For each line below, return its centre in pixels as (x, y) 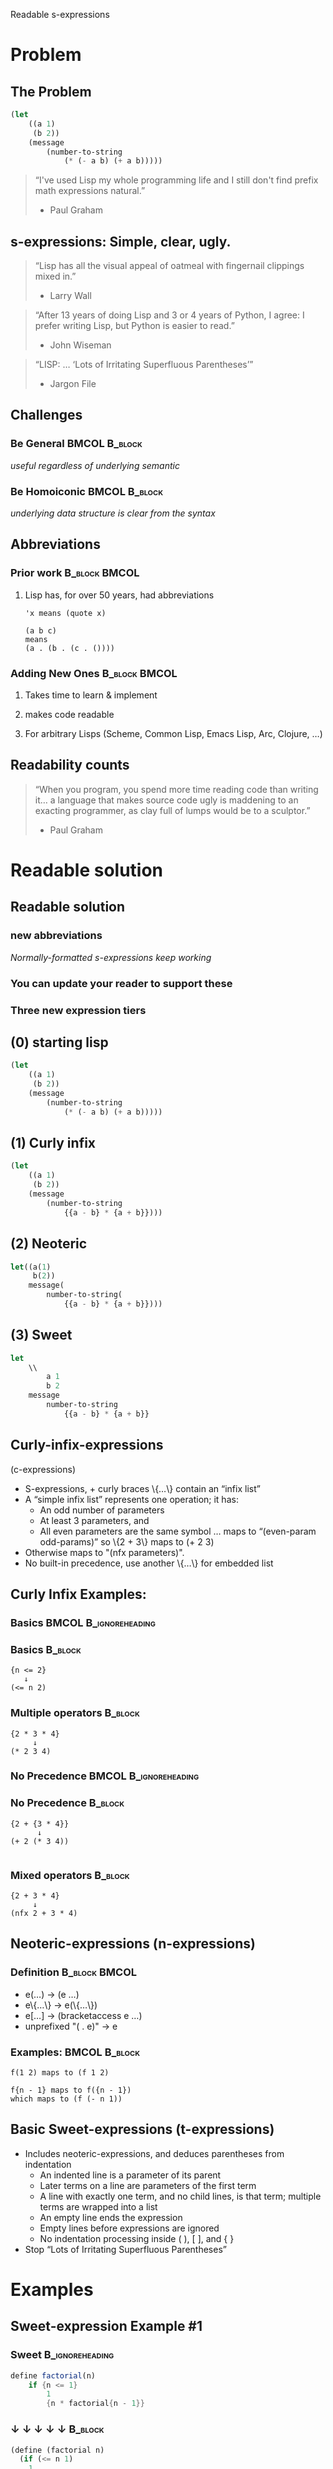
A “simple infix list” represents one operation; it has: (131, 1499)
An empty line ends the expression (111, 2217)
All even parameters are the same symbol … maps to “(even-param (178, 1531)
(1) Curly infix (53, 1143)
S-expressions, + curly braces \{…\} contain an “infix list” (142, 1488)
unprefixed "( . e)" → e (71, 2026)
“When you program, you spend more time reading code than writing (176, 789)
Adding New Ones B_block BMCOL (94, 673)
